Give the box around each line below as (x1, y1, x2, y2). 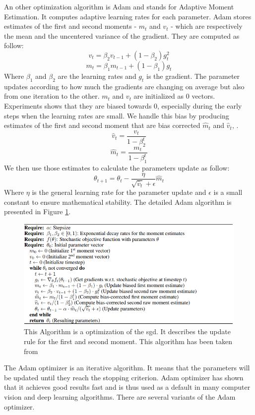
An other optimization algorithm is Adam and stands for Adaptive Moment (4, 1, 234, 11)
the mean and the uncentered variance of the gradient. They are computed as (4, 30, 240, 41)
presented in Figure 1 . (4, 206, 71, 217)
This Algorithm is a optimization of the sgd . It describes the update (24, 326, 231, 337)
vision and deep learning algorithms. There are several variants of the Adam (4, 391, 236, 402)
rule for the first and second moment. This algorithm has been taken (24, 336, 233, 346)
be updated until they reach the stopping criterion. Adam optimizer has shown (4, 372, 244, 382)
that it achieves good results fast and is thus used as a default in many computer (4, 382, 251, 392)
